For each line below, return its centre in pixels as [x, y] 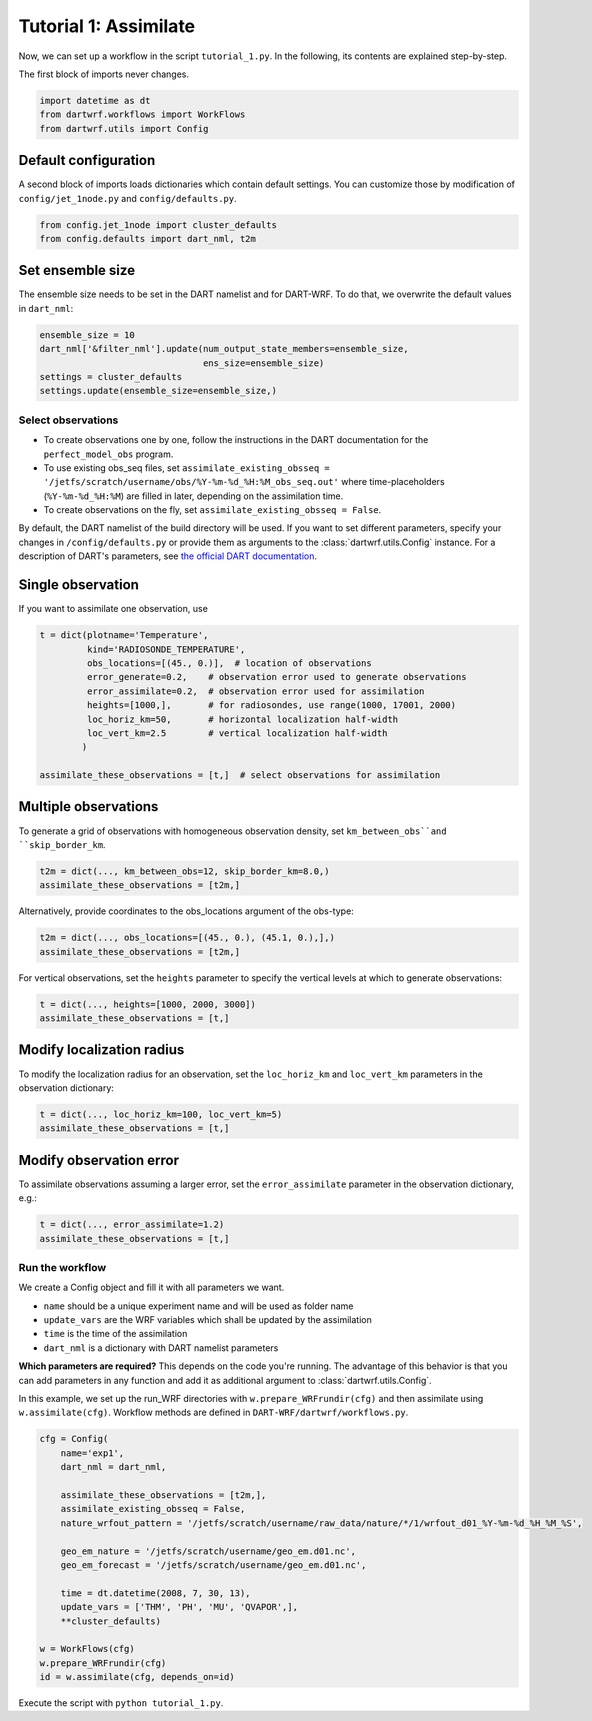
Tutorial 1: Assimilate [107, 26]
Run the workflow [62, 1267]
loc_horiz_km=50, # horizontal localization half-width [242, 719]
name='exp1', [92, 1453]
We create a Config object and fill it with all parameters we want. [151, 1287]
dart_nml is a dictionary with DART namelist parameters [161, 1347]
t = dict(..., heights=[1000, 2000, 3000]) [148, 1004]
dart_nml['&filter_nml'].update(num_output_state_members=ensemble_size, [224, 349]
